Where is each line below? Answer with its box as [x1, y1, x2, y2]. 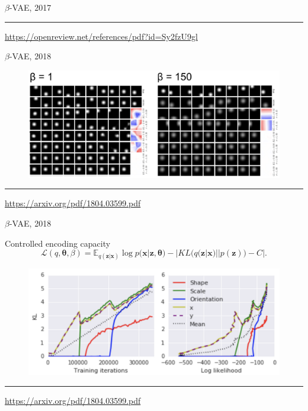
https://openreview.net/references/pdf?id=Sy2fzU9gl [5, 30, 198, 42]
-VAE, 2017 [9, 1, 52, 13]
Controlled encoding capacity [5, 237, 111, 249]
